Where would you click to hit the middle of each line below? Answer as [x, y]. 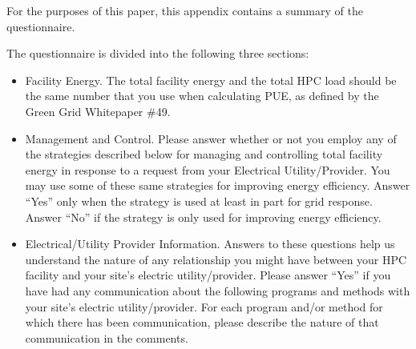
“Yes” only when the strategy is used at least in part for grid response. [199, 201]
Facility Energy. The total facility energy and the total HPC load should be [211, 80]
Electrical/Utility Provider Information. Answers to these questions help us [210, 244]
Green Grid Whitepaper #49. [98, 111]
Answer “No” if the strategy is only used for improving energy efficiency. [203, 217]
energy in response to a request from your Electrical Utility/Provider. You [208, 169]
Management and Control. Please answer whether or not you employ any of [211, 138]
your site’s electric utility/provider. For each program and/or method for [204, 306]
